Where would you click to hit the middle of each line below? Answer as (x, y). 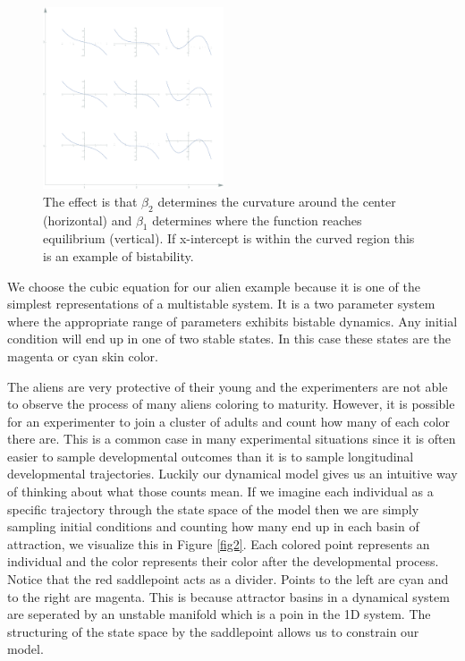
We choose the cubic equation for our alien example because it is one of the (214, 286)
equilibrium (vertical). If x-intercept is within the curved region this (229, 238)
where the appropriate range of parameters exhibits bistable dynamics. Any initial (232, 321)
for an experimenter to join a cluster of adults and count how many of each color (229, 421)
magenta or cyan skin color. (83, 356)
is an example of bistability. (118, 255)
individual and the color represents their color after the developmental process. (223, 561)
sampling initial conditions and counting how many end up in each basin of (213, 526)
